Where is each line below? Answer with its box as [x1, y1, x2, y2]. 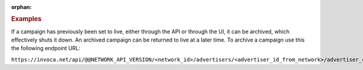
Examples [11, 15, 42, 24]
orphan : [11, 4, 32, 10]
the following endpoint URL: [11, 45, 81, 52]
